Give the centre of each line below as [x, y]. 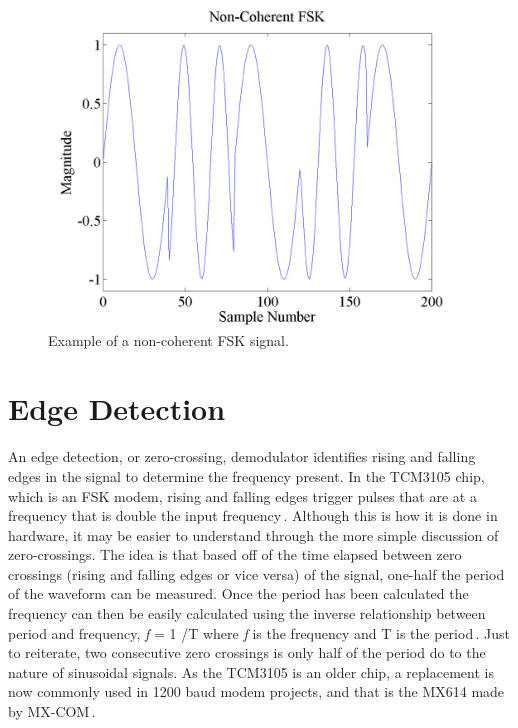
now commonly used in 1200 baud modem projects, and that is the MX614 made [256, 691]
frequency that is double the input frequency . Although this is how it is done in [253, 515]
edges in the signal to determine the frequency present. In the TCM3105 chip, [246, 475]
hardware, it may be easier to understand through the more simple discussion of [253, 534]
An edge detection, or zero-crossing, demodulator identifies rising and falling [242, 456]
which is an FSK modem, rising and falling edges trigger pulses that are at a [242, 495]
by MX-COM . [52, 711]
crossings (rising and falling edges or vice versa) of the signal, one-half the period [256, 573]
